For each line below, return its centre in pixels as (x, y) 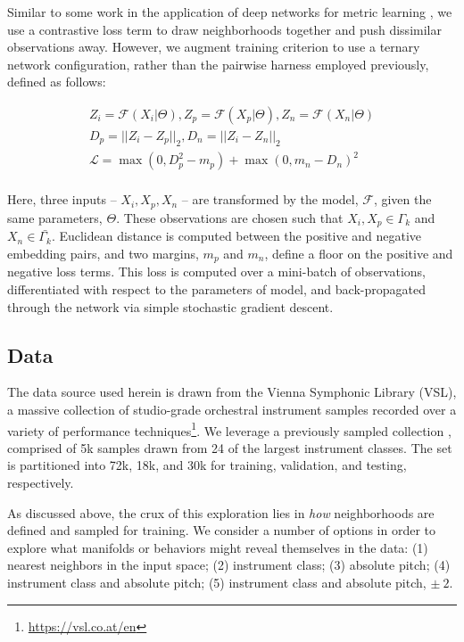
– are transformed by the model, (270, 199)
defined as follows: (57, 82)
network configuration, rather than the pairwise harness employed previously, (218, 64)
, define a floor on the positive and (359, 253)
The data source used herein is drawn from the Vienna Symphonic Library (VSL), (232, 392)
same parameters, (55, 217)
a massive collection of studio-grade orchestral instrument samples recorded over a (232, 409)
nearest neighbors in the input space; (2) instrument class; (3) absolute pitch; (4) (229, 565)
